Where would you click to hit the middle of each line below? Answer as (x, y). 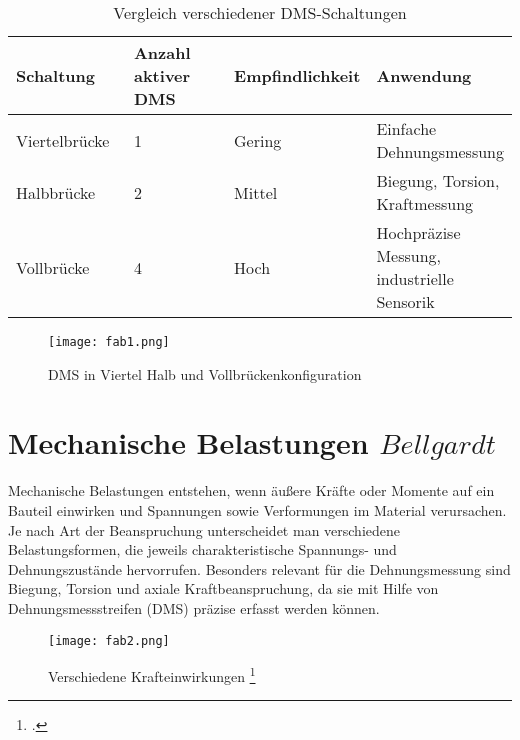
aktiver (162, 75)
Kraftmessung (425, 203)
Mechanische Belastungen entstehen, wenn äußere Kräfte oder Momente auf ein (251, 490)
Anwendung (424, 75)
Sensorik (405, 301)
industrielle (415, 278)
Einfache (406, 128)
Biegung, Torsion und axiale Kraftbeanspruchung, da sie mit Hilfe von (223, 588)
